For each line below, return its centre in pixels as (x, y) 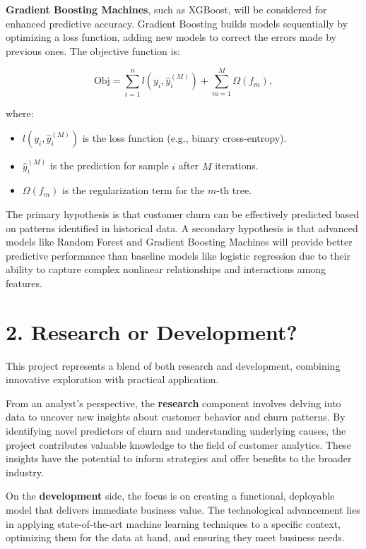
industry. (25, 472)
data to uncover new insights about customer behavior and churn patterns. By (176, 417)
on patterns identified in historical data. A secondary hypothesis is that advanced (182, 228)
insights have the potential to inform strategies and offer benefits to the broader (179, 458)
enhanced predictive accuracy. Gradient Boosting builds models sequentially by (177, 23)
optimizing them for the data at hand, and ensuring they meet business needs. (175, 537)
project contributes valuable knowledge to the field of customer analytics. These (178, 444)
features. (24, 283)
